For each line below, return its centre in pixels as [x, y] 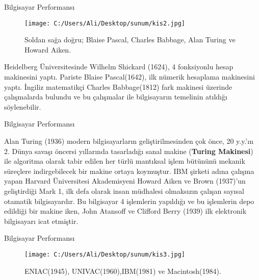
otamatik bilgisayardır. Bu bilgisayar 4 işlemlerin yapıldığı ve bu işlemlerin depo [129, 201]
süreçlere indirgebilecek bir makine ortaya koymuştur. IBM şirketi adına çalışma [129, 171]
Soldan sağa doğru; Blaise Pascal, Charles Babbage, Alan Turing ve [130, 40]
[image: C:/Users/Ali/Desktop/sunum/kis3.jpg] [105, 254]
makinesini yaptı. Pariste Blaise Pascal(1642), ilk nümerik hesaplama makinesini [129, 77]
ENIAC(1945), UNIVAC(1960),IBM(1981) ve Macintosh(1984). [123, 271]
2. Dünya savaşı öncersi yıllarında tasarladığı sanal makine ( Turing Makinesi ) [129, 151]
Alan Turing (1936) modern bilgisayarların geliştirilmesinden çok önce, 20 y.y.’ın [129, 141]
